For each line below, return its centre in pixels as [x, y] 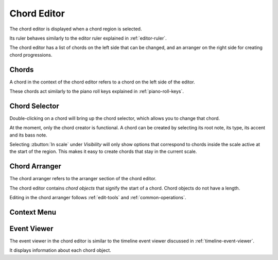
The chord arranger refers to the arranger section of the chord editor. [83, 179]
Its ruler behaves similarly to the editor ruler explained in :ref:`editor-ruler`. [88, 38]
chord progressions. [31, 55]
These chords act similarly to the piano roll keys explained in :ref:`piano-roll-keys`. [97, 91]
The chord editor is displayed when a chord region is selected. [76, 29]
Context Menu [33, 212]
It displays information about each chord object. [60, 250]
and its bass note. [28, 135]
